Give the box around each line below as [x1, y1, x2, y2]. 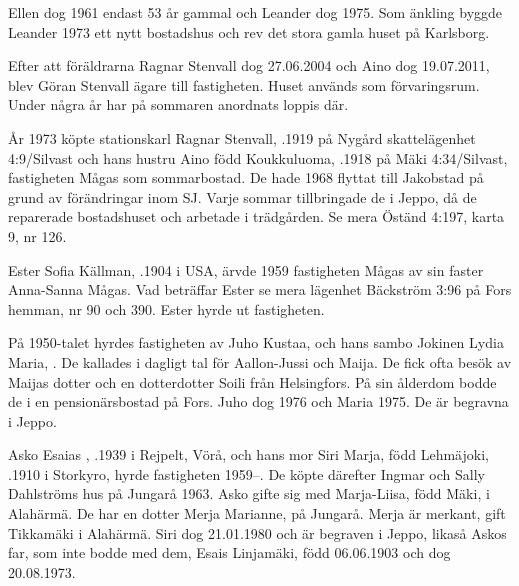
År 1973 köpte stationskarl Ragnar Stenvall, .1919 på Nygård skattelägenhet [8, 127, 476, 148]
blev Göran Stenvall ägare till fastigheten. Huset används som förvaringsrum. [8, 74, 480, 95]
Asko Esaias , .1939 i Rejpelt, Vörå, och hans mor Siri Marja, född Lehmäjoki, [8, 444, 489, 465]
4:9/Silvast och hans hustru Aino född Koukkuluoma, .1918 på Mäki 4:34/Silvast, [8, 147, 508, 168]
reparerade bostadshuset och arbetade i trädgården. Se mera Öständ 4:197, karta [8, 206, 505, 227]
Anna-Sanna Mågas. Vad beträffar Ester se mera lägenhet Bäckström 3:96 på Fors [8, 279, 512, 300]
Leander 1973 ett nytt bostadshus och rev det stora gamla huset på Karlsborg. [8, 21, 490, 42]
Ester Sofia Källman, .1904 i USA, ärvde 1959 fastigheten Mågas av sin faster [8, 259, 484, 280]
